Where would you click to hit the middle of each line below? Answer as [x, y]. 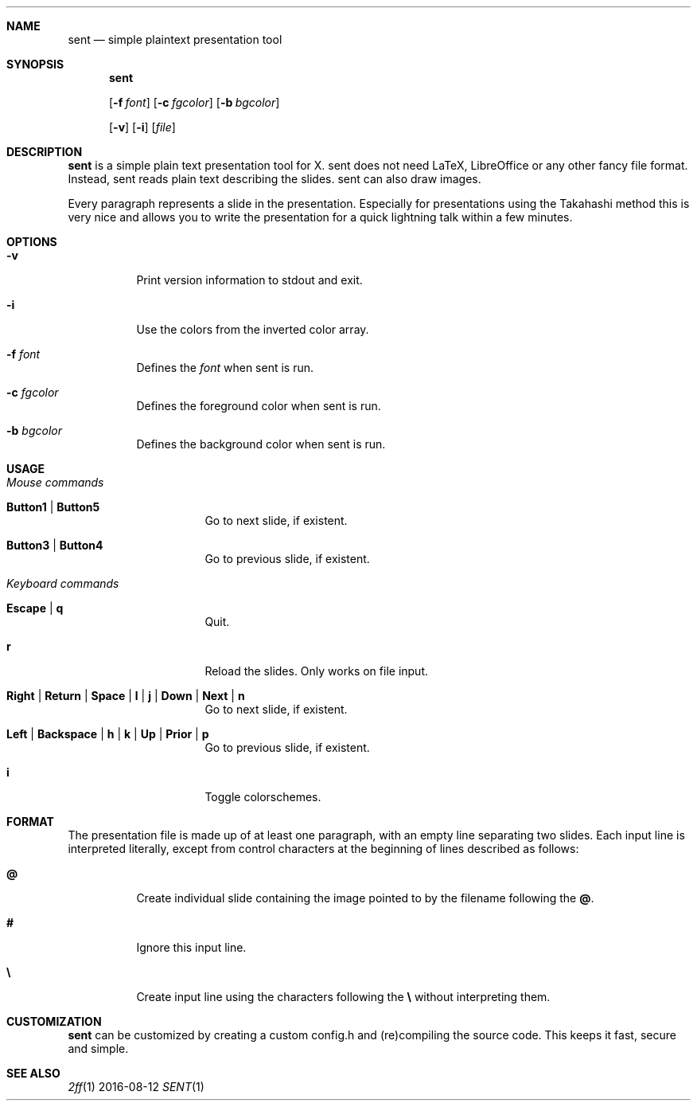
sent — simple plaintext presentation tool [175, 39]
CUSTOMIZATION [54, 1021]
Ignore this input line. [191, 947]
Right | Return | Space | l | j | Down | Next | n [126, 696]
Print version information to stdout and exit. [249, 280]
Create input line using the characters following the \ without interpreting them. [343, 997]
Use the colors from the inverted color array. [253, 329]
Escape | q [35, 608]
